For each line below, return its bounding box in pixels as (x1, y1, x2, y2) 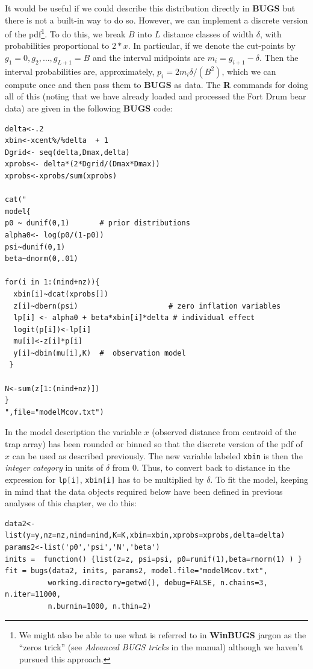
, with (259, 27, 282, 40)
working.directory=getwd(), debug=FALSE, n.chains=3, (48, 578, 268, 587)
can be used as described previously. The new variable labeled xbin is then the (12, 449, 303, 462)
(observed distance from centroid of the (152, 426, 297, 438)
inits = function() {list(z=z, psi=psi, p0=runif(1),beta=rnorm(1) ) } (5, 554, 302, 564)
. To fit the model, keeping (210, 473, 308, 485)
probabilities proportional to (5, 39, 110, 52)
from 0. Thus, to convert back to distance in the (112, 461, 290, 474)
